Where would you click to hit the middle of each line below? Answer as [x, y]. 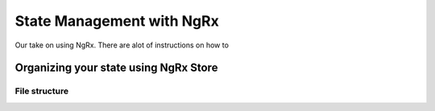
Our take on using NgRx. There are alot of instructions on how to [122, 45]
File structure [41, 91]
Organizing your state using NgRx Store [116, 68]
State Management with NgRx [117, 21]
